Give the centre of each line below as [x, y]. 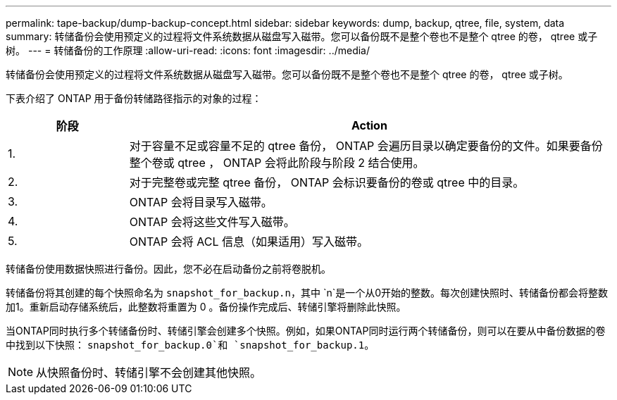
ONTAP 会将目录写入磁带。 [201, 202]
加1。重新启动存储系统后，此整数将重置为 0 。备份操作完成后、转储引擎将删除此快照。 [206, 307]
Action [369, 125]
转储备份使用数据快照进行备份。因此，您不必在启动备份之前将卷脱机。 [168, 269]
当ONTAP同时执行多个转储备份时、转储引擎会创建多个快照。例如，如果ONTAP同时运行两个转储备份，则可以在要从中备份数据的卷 [306, 331]
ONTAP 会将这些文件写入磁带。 [212, 222]
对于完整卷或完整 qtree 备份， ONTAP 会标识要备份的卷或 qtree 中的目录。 [327, 182]
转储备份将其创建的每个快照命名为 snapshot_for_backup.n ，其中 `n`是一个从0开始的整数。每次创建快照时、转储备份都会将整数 [307, 293]
